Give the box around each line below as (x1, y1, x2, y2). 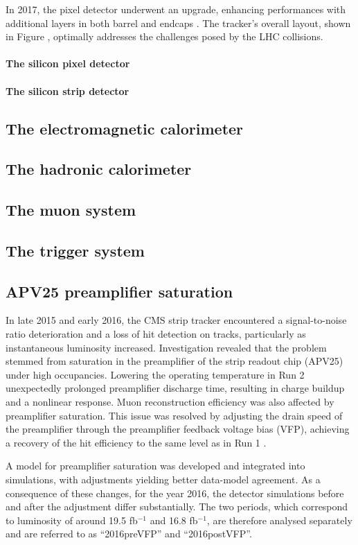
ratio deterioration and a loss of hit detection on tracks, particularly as (6, 327, 306, 341)
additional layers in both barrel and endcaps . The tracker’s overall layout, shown (6, 15, 351, 30)
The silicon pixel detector (6, 56, 130, 71)
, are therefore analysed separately (206, 512, 352, 527)
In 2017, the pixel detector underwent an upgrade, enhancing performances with (6, 2, 346, 16)
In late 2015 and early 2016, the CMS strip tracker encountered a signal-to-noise (6, 313, 347, 327)
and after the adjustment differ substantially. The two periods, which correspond (6, 499, 348, 514)
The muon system (6, 199, 136, 220)
